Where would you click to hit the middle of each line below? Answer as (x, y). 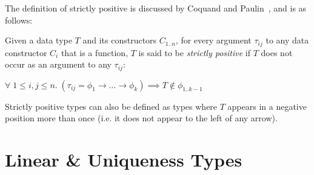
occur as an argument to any (58, 64)
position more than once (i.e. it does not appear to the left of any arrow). (141, 118)
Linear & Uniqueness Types (124, 160)
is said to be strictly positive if (195, 52)
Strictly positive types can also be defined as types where (111, 106)
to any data (287, 40)
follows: (19, 20)
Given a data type (38, 40)
